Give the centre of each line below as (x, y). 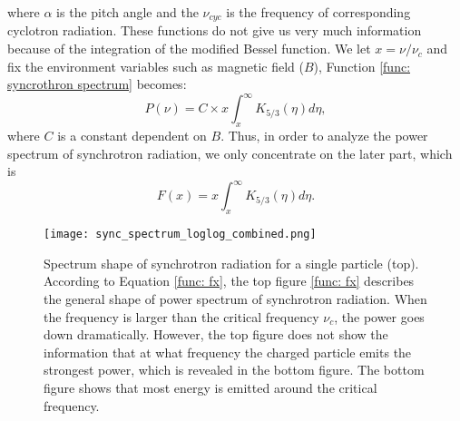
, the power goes (379, 316)
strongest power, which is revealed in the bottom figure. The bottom (234, 370)
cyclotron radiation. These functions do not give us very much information (215, 30)
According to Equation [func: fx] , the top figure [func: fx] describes (229, 281)
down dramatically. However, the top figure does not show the (216, 334)
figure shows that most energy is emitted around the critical (210, 388)
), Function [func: (362, 66)
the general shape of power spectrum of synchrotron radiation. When (235, 299)
